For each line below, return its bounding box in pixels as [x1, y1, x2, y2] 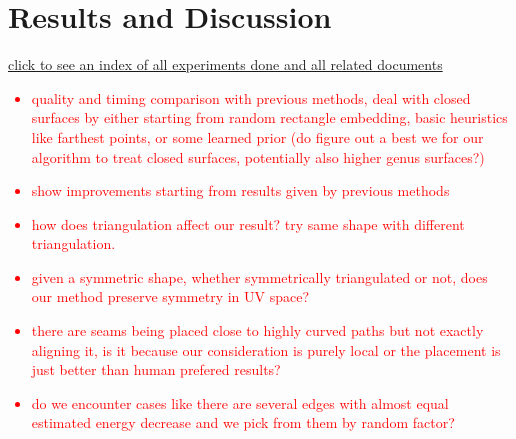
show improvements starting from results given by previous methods [31, 180, 450, 201]
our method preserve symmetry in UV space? [31, 286, 310, 307]
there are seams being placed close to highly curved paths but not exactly [31, 320, 484, 341]
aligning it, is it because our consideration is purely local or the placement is [31, 339, 501, 360]
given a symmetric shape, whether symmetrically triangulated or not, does [31, 266, 488, 287]
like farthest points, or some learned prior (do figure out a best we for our [31, 126, 484, 147]
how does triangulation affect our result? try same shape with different [31, 213, 465, 234]
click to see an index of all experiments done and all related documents [8, 54, 443, 75]
